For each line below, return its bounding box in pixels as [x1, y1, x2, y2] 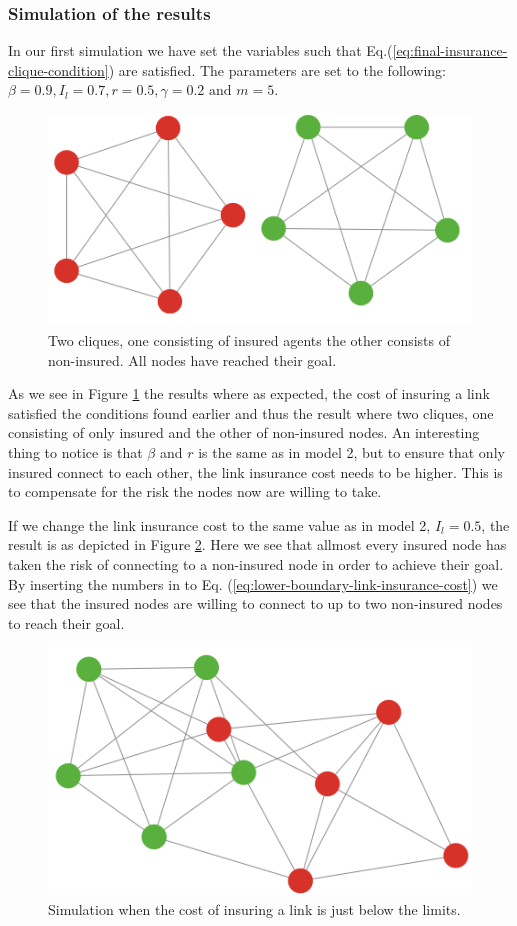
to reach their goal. [8, 612, 125, 633]
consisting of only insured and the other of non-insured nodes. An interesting [8, 422, 480, 443]
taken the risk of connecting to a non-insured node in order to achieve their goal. [8, 553, 504, 574]
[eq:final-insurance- [392, 40, 508, 61]
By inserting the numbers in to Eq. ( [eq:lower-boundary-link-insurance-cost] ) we [8, 573, 498, 594]
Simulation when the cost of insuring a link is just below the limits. [48, 898, 461, 919]
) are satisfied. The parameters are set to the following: [108, 59, 446, 80]
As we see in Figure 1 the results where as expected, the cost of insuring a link [8, 383, 490, 404]
